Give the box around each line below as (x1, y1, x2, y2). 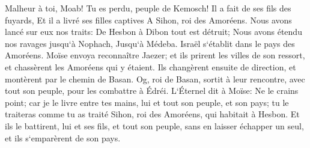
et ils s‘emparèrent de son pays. (5, 131, 121, 144)
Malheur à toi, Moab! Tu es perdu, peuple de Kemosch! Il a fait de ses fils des (5, 2, 291, 14)
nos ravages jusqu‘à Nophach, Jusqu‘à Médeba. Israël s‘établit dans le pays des (5, 37, 295, 49)
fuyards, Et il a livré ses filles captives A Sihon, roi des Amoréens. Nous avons (5, 13, 292, 26)
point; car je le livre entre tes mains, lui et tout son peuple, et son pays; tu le (5, 96, 289, 108)
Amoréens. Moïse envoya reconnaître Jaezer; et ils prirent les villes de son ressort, (5, 49, 305, 61)
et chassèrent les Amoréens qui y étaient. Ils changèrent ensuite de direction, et (5, 60, 296, 73)
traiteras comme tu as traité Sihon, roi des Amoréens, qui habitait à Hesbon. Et (5, 108, 300, 120)
